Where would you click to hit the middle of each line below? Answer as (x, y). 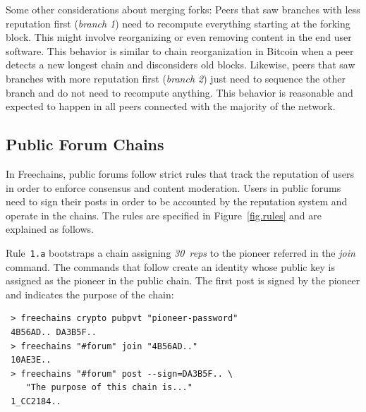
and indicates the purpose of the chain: (90, 294)
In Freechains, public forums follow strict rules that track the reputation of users (180, 173)
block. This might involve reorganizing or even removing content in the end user (179, 37)
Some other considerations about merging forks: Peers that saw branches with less (183, 9)
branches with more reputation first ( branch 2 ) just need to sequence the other (176, 78)
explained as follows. (50, 229)
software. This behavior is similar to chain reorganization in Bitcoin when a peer (180, 50)
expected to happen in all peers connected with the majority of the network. (171, 106)
